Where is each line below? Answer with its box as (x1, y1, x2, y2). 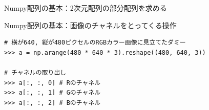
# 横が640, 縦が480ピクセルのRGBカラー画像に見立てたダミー (4, 39, 186, 47)
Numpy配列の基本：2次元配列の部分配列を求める (4, 3, 167, 13)
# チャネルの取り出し (4, 69, 67, 76)
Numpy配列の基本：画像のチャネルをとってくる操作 (4, 19, 177, 30)
